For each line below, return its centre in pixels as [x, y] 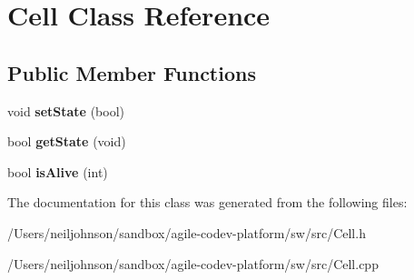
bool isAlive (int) [58, 171]
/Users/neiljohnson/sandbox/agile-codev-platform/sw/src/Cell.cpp [193, 263]
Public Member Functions [132, 72]
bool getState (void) [67, 141]
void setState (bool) [66, 110]
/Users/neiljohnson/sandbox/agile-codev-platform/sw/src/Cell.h [187, 232]
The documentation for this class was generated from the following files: [207, 202]
